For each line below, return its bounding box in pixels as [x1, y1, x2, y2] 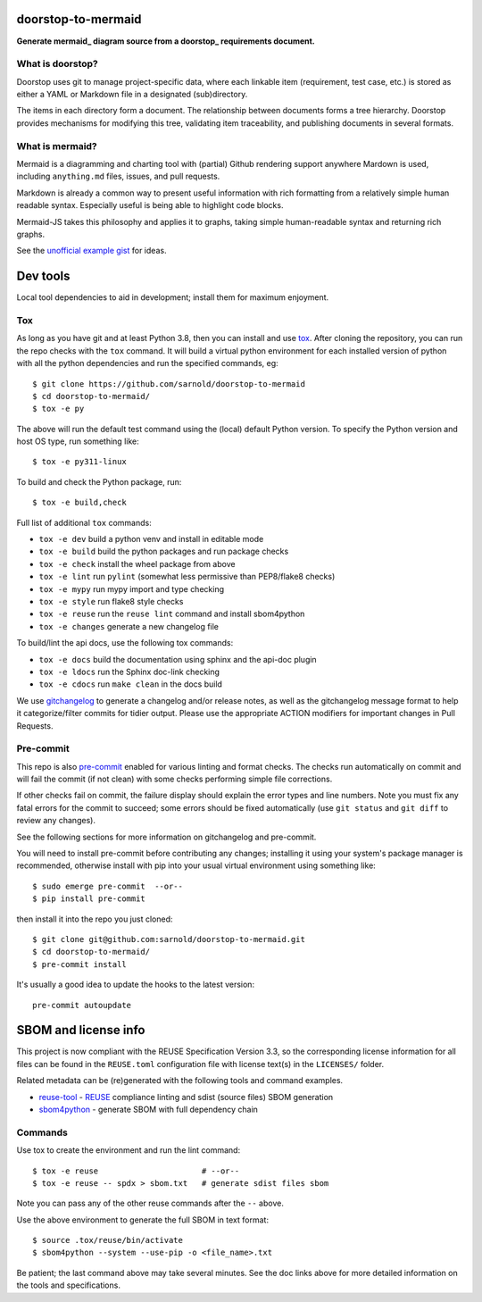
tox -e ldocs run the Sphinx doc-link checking [38, 666, 220, 677]
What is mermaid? [16, 139, 97, 152]
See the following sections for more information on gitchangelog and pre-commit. [16, 831, 317, 842]
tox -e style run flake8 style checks [38, 597, 184, 606]
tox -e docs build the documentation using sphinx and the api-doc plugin [38, 654, 317, 664]
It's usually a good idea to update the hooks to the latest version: [16, 979, 254, 990]
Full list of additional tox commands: [16, 517, 152, 528]
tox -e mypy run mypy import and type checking [38, 583, 225, 594]
